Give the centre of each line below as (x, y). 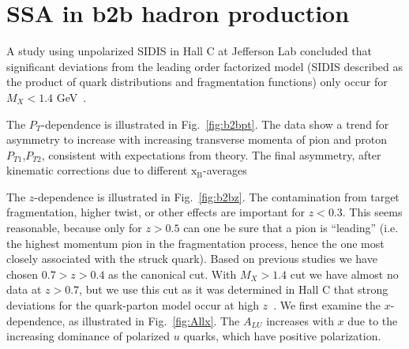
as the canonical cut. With (173, 274)
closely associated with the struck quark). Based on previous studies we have (192, 259)
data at (24, 289)
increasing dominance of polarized (88, 336)
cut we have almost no (344, 274)
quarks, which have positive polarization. (282, 336)
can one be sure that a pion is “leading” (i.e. (291, 228)
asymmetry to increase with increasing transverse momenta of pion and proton (197, 139)
